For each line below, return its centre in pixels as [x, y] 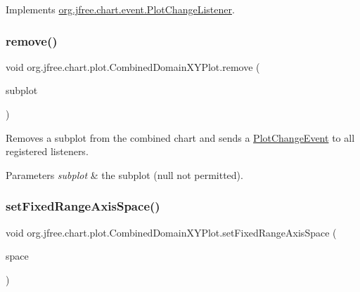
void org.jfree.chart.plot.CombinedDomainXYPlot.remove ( [133, 66]
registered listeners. [47, 151]
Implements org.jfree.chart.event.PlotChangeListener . [120, 9]
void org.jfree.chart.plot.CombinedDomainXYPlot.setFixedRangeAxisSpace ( [171, 232]
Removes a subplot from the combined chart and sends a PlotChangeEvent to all [180, 137]
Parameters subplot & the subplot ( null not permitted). [124, 174]
